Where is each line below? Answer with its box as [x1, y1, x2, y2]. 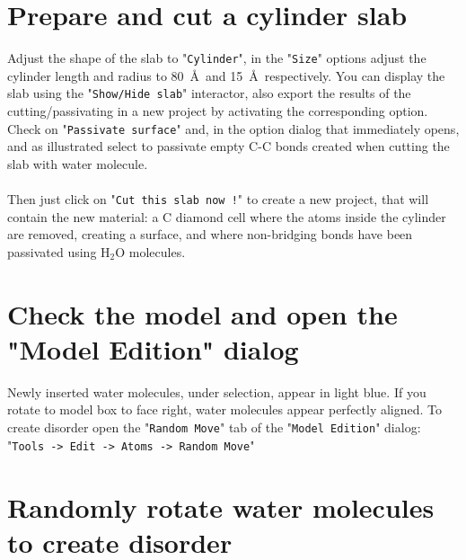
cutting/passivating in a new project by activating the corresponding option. [7, 102, 428, 120]
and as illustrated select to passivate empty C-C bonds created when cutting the [7, 137, 450, 156]
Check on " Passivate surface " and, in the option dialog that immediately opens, [7, 119, 460, 138]
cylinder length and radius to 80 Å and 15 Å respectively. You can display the [7, 66, 445, 84]
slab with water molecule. [7, 154, 148, 173]
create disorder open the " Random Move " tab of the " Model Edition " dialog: [7, 418, 421, 436]
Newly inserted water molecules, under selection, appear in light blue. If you [7, 382, 426, 401]
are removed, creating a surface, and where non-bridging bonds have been [7, 225, 413, 244]
